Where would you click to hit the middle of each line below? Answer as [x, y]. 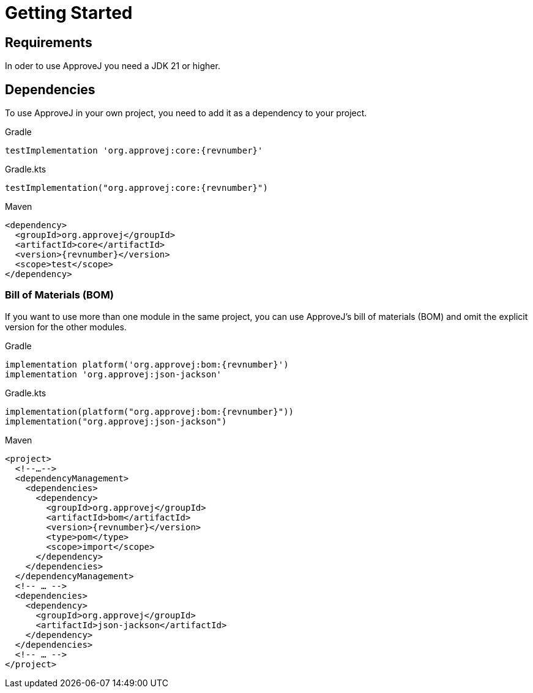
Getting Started [69, 13]
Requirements [49, 42]
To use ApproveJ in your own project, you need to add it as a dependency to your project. [186, 113]
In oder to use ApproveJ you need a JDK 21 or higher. [113, 66]
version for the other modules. [66, 327]
